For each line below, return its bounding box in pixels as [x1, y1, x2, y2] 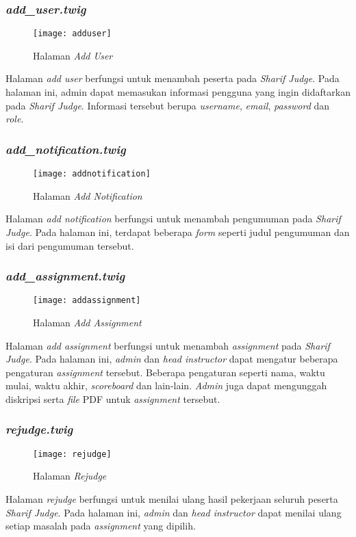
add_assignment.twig [5, 267, 125, 285]
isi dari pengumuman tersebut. [5, 238, 134, 252]
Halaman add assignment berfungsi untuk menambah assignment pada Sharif [5, 338, 330, 352]
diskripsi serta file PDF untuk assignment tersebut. [5, 391, 220, 406]
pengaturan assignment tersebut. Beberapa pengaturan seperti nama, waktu [5, 365, 325, 379]
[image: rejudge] [33, 449, 112, 459]
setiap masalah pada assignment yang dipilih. [5, 519, 196, 533]
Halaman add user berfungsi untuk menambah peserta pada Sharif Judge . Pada [5, 71, 340, 86]
